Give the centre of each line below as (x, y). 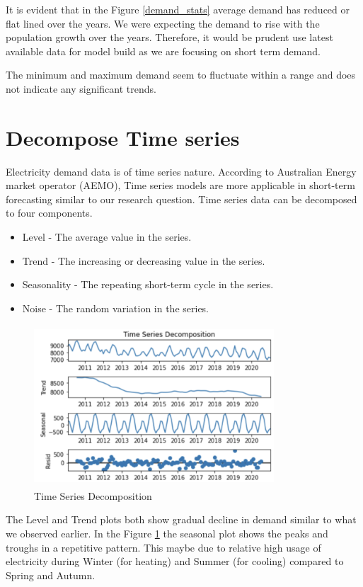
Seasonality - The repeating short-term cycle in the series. (148, 284)
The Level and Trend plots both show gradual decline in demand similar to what (181, 519)
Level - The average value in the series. (107, 237)
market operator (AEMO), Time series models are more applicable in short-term (180, 185)
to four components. (49, 213)
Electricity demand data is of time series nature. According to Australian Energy (181, 171)
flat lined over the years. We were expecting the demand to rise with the (163, 23)
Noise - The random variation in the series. (116, 308)
